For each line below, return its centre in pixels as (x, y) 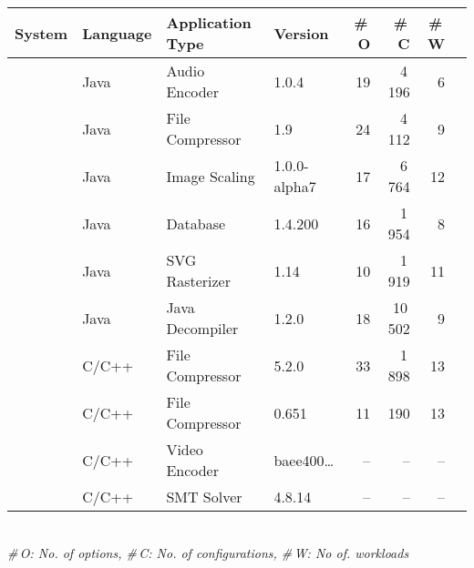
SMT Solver (204, 497)
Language (117, 33)
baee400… (304, 460)
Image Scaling (211, 176)
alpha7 (295, 186)
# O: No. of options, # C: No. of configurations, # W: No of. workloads (208, 552)
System (41, 33)
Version (301, 33)
